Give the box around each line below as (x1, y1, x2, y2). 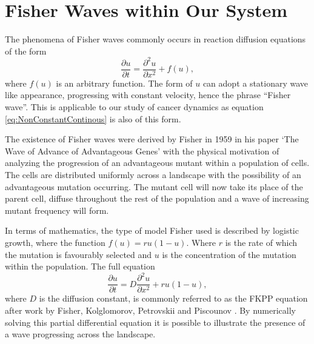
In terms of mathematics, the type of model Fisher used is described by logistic (5, 224, 299, 237)
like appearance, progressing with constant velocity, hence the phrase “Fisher (5, 88, 291, 101)
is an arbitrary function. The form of (56, 76, 193, 89)
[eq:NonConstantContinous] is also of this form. (5, 112, 181, 125)
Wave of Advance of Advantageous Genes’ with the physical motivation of (5, 144, 279, 157)
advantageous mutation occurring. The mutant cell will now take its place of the (5, 180, 303, 193)
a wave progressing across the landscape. (5, 328, 156, 340)
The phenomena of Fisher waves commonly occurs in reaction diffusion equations (5, 33, 306, 45)
